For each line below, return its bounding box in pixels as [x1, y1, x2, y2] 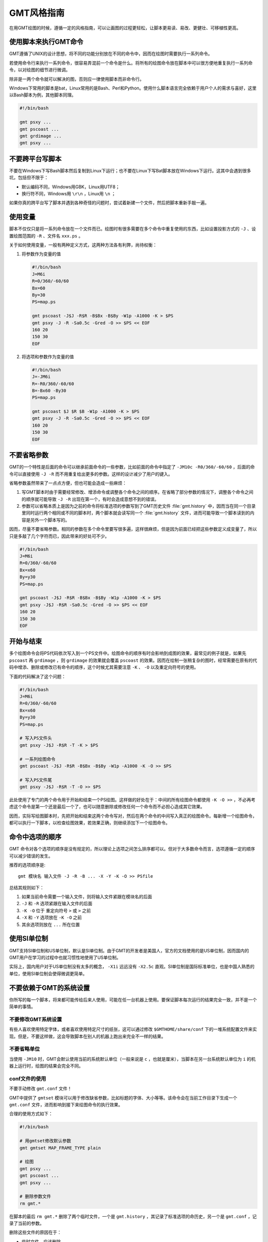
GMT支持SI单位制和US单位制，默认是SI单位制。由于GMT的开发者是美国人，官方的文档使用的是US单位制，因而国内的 [9, 947, 249, 953]
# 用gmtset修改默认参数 [19, 1138, 71, 1144]
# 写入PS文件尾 [19, 777, 52, 782]
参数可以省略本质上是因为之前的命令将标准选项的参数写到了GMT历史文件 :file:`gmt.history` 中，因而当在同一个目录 [21, 503, 256, 509]
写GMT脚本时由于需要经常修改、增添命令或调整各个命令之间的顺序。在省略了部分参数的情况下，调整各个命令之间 [21, 489, 254, 495]
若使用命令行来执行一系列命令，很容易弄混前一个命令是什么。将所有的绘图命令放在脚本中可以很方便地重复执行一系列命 [9, 60, 253, 66]
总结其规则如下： [9, 884, 44, 890]
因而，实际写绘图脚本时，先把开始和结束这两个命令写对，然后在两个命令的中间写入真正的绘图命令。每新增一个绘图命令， [9, 813, 257, 819]
